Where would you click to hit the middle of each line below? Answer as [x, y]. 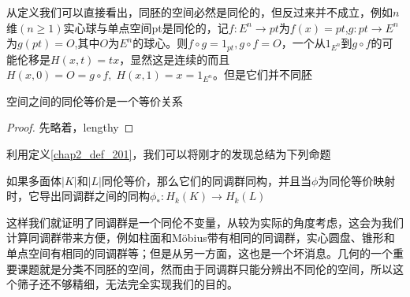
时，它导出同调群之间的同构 [78, 196]
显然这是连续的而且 [180, 59]
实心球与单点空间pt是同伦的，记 [146, 27]
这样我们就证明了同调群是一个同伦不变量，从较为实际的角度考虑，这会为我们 [205, 222]
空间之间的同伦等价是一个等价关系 [95, 100]
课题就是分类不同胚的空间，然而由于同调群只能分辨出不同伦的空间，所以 [205, 268]
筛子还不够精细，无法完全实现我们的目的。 [127, 284]
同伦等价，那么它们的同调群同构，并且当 [207, 180]
